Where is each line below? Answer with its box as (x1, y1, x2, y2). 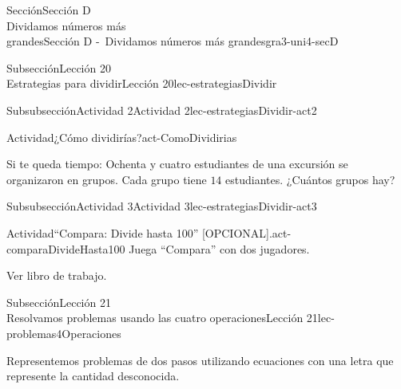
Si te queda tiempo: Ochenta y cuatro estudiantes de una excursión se (6, 155, 348, 172)
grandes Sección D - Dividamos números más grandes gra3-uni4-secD (6, 33, 339, 49)
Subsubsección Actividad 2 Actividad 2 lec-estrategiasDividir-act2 (6, 101, 317, 118)
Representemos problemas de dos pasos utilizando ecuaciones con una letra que (6, 352, 394, 368)
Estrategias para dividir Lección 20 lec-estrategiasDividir (6, 75, 277, 92)
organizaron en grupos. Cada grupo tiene (6, 171, 207, 187)
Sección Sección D (6, 2, 91, 18)
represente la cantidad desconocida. (6, 367, 180, 384)
